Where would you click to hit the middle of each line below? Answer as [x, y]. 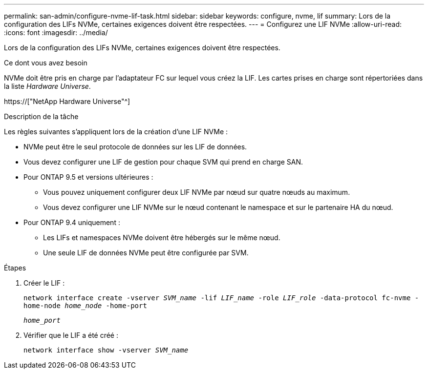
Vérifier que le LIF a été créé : [71, 335]
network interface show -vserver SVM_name [106, 350]
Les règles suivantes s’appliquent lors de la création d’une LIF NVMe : [116, 132]
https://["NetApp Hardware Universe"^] [67, 101]
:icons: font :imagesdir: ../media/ [56, 32]
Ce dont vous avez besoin [46, 63]
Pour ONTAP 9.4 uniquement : [72, 222]
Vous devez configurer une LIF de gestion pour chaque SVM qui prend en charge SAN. [163, 162]
